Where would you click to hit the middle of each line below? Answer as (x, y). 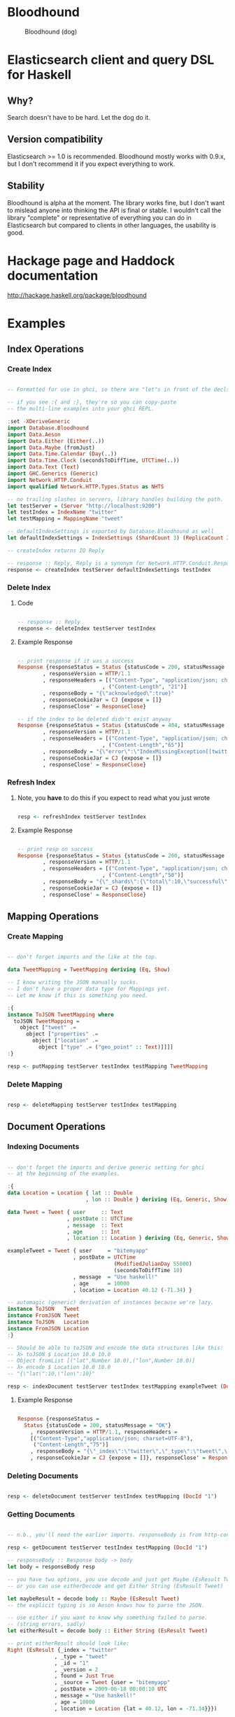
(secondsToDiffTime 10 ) (148, 1270)
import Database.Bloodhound (48, 428)
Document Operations (57, 1127)
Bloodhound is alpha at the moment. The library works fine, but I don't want (116, 202)
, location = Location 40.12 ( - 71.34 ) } (133, 1290)
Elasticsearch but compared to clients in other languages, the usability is (112, 225)
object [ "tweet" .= (48, 1028)
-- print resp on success (55, 849)
